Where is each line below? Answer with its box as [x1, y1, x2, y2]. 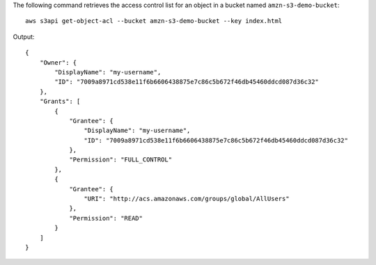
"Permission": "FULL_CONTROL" [69, 156, 173, 163]
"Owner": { [39, 58, 77, 66]
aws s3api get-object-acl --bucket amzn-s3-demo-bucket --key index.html [25, 17, 283, 25]
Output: [13, 32, 35, 41]
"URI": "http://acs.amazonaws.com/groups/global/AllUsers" [84, 195, 290, 203]
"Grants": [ [39, 97, 81, 106]
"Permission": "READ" [69, 214, 143, 222]
